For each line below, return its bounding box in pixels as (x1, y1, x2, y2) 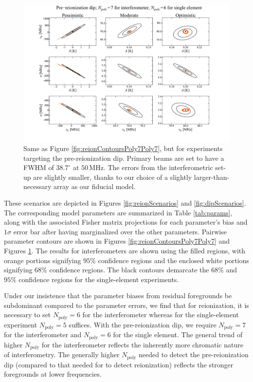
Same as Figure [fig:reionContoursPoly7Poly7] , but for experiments (23, 143, 223, 153)
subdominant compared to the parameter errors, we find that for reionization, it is (4, 300, 249, 310)
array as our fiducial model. (54, 181, 136, 191)
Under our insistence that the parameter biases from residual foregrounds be (4, 290, 232, 301)
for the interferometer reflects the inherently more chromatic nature (41, 339, 243, 349)
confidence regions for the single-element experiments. (18, 274, 179, 284)
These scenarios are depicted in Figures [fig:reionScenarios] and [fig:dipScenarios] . (4, 197, 246, 208)
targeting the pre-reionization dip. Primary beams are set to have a (23, 153, 224, 163)
